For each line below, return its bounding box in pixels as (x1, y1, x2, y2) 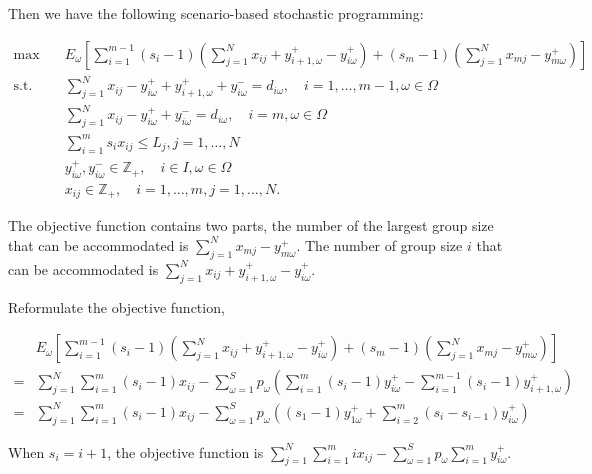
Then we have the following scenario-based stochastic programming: (8, 3, 424, 23)
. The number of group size (296, 234, 463, 255)
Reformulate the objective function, (8, 296, 225, 317)
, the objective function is (107, 441, 264, 462)
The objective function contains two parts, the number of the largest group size (8, 215, 494, 236)
